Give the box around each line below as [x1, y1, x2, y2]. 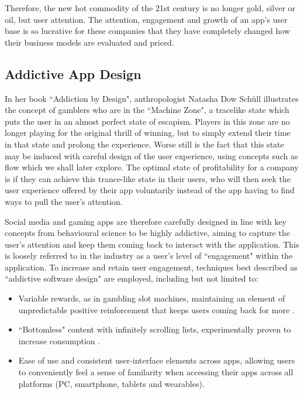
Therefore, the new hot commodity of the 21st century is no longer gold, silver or [5, 2, 296, 13]
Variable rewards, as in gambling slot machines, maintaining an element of [18, 292, 285, 304]
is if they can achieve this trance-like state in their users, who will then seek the [5, 172, 291, 184]
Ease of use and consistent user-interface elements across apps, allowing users [18, 354, 295, 366]
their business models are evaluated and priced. [5, 36, 174, 48]
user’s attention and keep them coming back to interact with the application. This [5, 238, 299, 250]
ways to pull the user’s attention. [5, 195, 123, 207]
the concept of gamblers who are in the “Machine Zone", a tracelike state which [5, 104, 289, 116]
